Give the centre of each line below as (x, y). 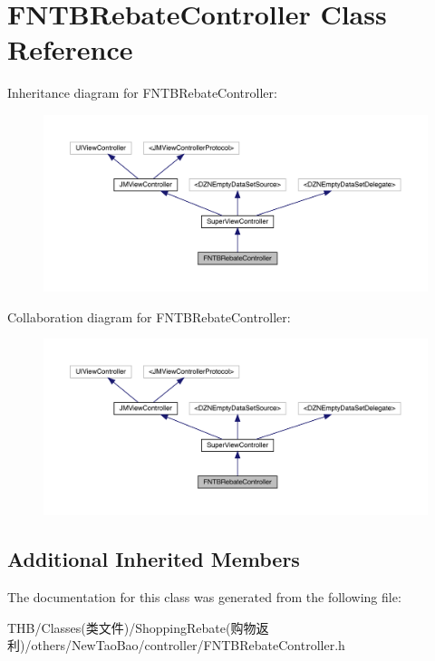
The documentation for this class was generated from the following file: (204, 596)
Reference (70, 49)
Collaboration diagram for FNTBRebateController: (149, 316)
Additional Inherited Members (154, 559)
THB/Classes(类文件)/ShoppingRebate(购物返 (138, 627)
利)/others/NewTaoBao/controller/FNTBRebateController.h (176, 645)
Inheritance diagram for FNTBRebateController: (142, 93)
